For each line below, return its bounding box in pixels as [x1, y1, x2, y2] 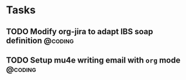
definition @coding [6, 35, 74, 45]
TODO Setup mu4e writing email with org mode [6, 55, 181, 65]
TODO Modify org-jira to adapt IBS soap [6, 27, 153, 37]
